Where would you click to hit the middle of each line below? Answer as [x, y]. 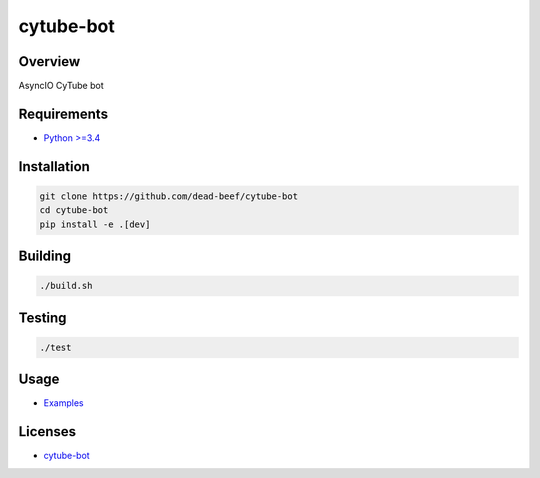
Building [45, 256]
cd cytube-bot [74, 210]
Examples [63, 403]
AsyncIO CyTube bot [61, 86]
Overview [49, 61]
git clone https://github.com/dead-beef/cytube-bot [169, 196]
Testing [42, 317]
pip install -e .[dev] [95, 224]
